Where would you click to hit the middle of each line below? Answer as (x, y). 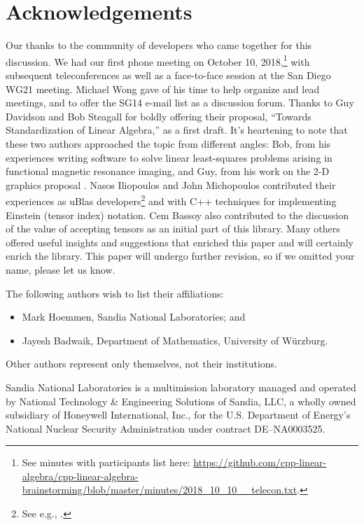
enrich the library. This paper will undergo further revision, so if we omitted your (180, 256)
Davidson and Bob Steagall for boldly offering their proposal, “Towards (159, 116)
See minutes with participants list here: (106, 462)
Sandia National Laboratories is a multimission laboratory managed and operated (181, 387)
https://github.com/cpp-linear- (260, 462)
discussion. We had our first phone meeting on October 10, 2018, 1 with (158, 60)
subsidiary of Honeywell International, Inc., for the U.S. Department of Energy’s (178, 415)
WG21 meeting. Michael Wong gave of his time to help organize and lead (163, 89)
